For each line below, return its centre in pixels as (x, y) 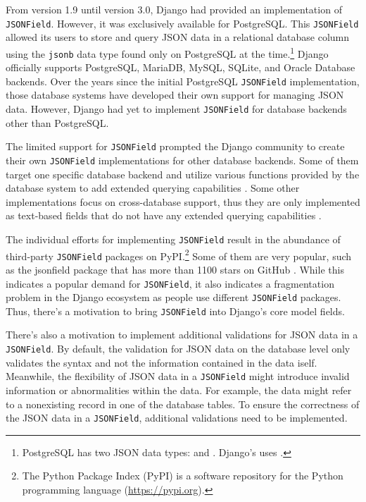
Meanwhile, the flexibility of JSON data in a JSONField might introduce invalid (178, 376)
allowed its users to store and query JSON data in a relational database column (178, 37)
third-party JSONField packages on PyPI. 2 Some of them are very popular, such (179, 255)
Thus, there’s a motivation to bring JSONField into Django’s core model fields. (175, 311)
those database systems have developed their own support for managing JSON (175, 95)
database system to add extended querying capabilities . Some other (153, 188)
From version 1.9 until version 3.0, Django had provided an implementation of (174, 9)
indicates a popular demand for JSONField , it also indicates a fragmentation (170, 283)
